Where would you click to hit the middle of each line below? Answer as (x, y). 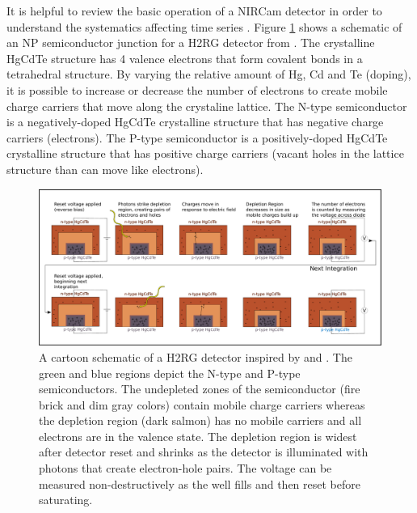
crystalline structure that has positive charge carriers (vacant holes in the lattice (205, 153)
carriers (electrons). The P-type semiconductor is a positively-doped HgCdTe (197, 137)
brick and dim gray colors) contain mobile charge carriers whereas (202, 404)
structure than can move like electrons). (105, 169)
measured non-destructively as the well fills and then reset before (200, 483)
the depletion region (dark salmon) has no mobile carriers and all (200, 420)
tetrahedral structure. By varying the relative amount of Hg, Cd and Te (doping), (209, 74)
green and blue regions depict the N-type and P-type (170, 373)
